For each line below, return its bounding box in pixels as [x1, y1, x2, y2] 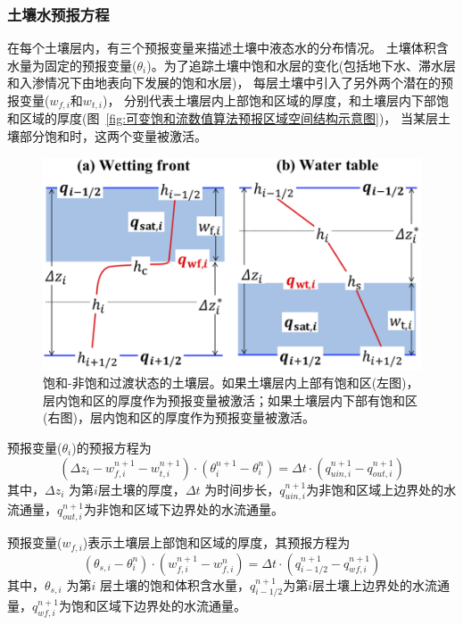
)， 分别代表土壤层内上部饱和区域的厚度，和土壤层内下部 [103, 91, 437, 109]
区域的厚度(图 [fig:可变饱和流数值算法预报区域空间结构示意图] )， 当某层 [19, 109, 439, 128]
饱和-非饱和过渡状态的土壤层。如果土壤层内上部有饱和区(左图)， [43, 373, 419, 392]
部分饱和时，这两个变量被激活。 [19, 127, 207, 146]
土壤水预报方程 [7, 3, 110, 25]
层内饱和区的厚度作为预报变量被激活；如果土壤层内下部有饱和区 [43, 390, 418, 409]
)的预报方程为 [71, 438, 152, 457]
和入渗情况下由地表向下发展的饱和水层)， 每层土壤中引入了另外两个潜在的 [7, 73, 442, 92]
